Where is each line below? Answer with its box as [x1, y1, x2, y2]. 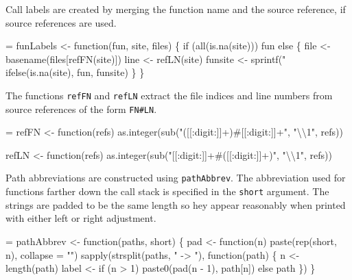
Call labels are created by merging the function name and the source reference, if [5, 2, 346, 16]
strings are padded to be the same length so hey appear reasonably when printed [5, 197, 346, 212]
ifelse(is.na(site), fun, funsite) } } [5, 65, 145, 79]
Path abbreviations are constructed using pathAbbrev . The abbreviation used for [5, 170, 346, 185]
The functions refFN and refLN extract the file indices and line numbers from [5, 88, 333, 102]
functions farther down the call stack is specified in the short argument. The [5, 184, 329, 199]
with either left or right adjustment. [5, 211, 156, 225]
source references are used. [5, 15, 117, 29]
